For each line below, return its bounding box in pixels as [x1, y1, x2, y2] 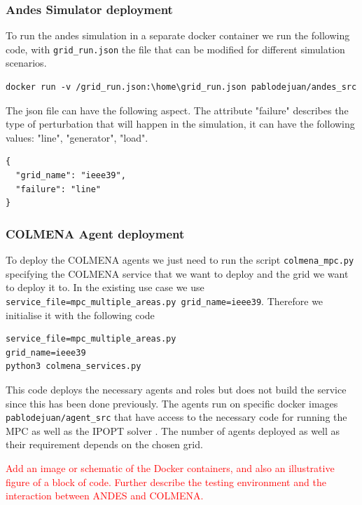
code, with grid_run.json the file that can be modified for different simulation [6, 41, 345, 56]
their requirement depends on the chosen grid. [6, 437, 203, 452]
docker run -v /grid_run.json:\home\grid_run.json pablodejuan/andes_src [6, 82, 357, 93]
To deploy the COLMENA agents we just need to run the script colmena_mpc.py [6, 252, 354, 267]
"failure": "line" [15, 184, 102, 194]
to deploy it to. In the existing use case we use [6, 280, 204, 295]
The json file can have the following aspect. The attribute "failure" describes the [6, 102, 349, 117]
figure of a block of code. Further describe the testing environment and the [6, 474, 326, 489]
